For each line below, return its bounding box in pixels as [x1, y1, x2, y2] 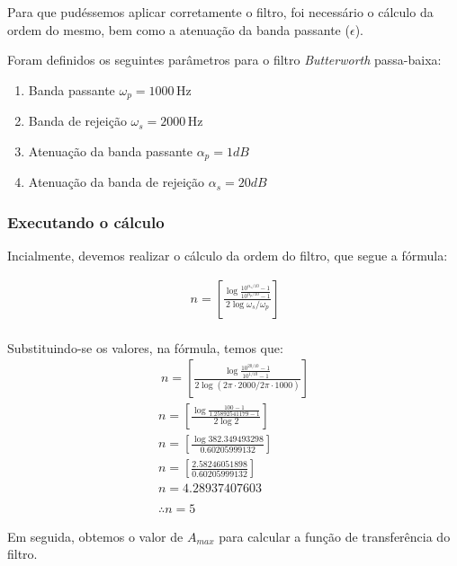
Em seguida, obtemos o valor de [7, 526, 184, 545]
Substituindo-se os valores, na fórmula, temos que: [7, 338, 283, 357]
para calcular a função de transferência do [219, 526, 451, 545]
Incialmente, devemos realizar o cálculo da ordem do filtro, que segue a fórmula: [7, 246, 448, 265]
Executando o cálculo [7, 210, 165, 233]
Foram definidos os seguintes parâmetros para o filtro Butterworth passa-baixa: [7, 50, 442, 69]
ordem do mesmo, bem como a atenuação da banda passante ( [7, 20, 350, 39]
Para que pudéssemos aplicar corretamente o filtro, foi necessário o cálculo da [7, 3, 434, 21]
